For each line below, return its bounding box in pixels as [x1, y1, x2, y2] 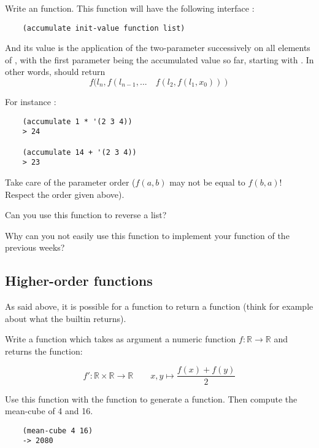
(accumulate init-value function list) [22, 23, 185, 33]
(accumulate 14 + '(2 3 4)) [22, 147, 137, 157]
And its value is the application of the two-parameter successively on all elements [5, 41, 310, 54]
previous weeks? [5, 241, 65, 254]
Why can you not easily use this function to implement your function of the [5, 229, 290, 242]
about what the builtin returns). [5, 312, 126, 324]
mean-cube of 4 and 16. [5, 404, 93, 417]
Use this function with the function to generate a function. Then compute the [5, 392, 298, 405]
